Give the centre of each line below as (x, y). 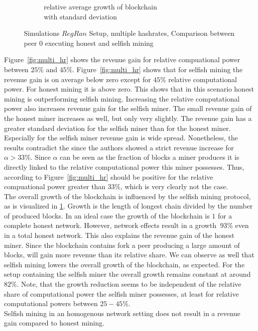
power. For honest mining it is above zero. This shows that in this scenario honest (129, 89)
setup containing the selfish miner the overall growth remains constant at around (128, 274)
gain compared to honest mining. (54, 323)
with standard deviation (80, 16)
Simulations (42, 33)
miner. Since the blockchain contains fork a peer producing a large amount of (122, 245)
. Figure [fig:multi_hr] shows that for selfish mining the (158, 69)
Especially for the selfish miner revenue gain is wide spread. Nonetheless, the (121, 138)
